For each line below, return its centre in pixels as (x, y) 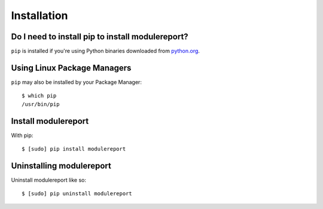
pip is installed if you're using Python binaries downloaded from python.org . (106, 51)
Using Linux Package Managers (71, 68)
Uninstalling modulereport (61, 166)
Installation (39, 15)
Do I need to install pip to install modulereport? (100, 37)
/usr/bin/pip (41, 104)
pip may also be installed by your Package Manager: (76, 82)
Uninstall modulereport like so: (49, 180)
